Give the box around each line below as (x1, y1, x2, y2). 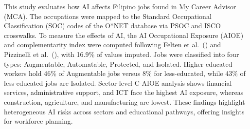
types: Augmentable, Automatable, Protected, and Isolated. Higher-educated (4, 58, 232, 69)
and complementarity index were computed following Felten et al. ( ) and (4, 39, 221, 50)
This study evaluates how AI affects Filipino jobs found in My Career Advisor (4, 1, 236, 11)
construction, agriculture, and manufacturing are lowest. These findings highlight (4, 96, 245, 107)
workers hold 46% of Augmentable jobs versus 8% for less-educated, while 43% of (4, 68, 246, 78)
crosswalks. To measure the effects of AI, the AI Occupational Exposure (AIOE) (4, 30, 244, 40)
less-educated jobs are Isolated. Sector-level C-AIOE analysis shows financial (4, 77, 232, 88)
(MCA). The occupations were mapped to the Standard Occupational (4, 11, 212, 21)
